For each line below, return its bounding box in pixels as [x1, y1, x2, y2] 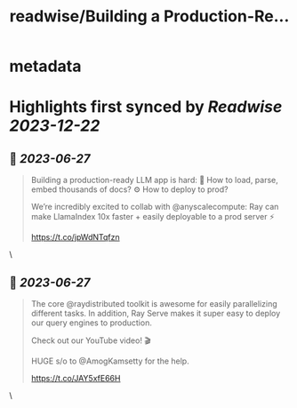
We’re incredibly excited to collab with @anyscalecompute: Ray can [30, 202, 279, 212]
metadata [9, 56, 82, 76]
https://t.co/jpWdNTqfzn [30, 232, 120, 243]
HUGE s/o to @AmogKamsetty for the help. [30, 356, 189, 366]
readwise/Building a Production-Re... [9, 6, 290, 27]
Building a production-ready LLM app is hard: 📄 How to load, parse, [30, 175, 278, 186]
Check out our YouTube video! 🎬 [30, 335, 151, 346]
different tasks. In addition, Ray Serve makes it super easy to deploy [30, 308, 281, 318]
